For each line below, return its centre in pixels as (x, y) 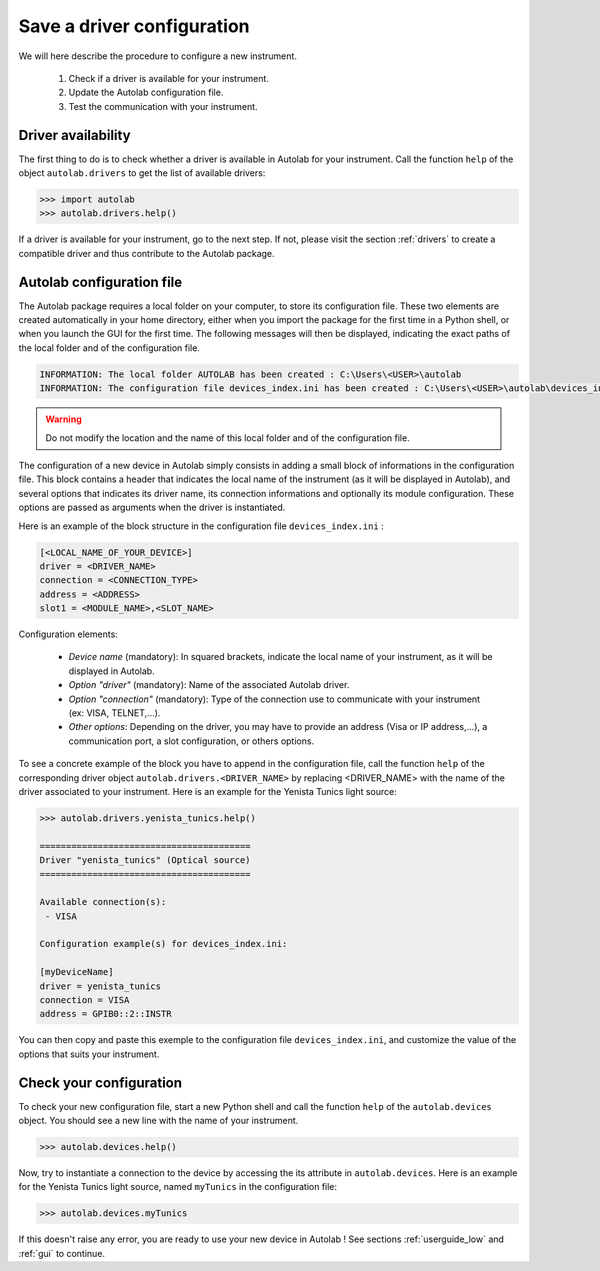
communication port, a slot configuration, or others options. (191, 741)
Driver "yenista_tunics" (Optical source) (145, 860)
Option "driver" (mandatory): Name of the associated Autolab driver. (209, 685)
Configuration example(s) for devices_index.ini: (163, 944)
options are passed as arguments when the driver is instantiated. (152, 507)
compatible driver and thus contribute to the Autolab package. (146, 253)
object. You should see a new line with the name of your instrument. (158, 1121)
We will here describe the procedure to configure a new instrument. (157, 56)
